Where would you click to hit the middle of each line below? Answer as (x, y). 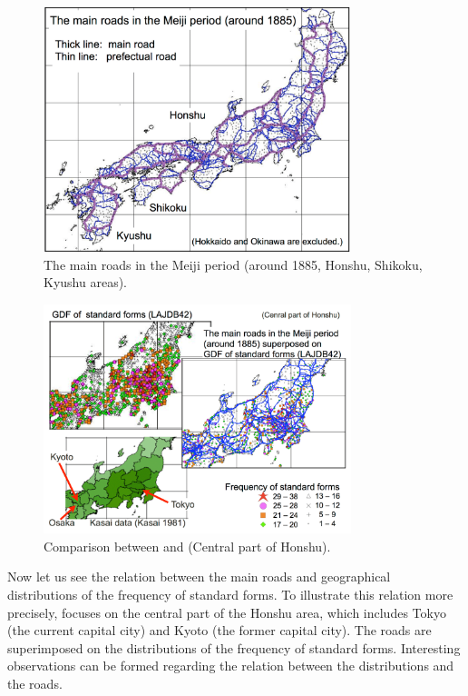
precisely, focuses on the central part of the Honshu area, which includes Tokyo (227, 612)
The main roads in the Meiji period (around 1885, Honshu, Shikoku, (233, 264)
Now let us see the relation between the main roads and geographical (199, 577)
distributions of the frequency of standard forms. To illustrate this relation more (230, 594)
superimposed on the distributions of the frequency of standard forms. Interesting (234, 647)
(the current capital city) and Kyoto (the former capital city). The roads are (219, 630)
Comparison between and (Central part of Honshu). (187, 546)
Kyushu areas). (85, 282)
